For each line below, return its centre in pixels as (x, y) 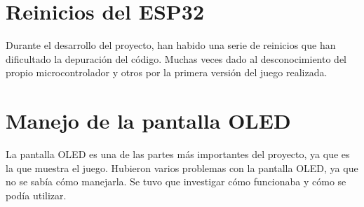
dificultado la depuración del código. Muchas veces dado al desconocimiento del (176, 58)
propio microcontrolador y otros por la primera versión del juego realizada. (167, 72)
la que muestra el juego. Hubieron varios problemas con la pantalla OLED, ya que (182, 167)
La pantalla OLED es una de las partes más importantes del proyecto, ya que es (178, 154)
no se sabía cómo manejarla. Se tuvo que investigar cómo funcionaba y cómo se (176, 181)
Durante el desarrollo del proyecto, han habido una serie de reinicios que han (171, 45)
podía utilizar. (36, 195)
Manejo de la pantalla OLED (148, 121)
